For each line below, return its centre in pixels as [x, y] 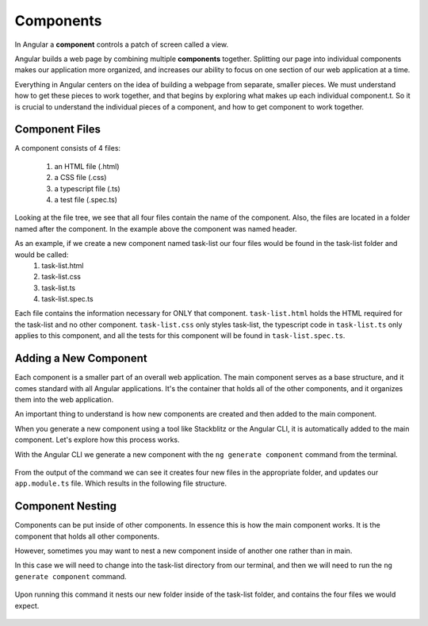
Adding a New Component [81, 358]
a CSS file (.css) [80, 178]
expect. [27, 605]
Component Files [57, 130]
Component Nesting [66, 507]
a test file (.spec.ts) [86, 199]
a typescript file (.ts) [87, 188]
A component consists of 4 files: [68, 148]
